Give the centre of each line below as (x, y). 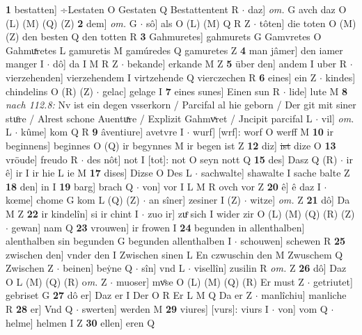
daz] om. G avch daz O (297, 9)
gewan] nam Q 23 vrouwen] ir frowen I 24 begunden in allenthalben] (158, 227)
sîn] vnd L (163, 268)
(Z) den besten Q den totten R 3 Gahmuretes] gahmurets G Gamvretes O (164, 36)
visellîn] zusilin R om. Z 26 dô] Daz (270, 268)
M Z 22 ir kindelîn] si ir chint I (72, 213)
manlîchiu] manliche (304, 295)
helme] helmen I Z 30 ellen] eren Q (80, 322)
